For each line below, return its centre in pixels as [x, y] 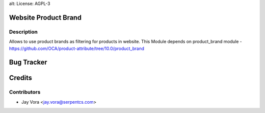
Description [23, 32]
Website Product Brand [45, 17]
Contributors [25, 92]
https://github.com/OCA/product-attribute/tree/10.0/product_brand [77, 48]
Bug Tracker [28, 62]
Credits [21, 78]
